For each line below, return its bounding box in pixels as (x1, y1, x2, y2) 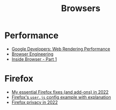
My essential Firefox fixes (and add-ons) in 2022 (11, 89, 109, 95)
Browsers (61, 3, 101, 14)
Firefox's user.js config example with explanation (11, 94, 111, 100)
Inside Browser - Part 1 (11, 56, 57, 62)
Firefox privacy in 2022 (11, 99, 58, 105)
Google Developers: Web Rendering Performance (11, 46, 111, 52)
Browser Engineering (11, 51, 54, 57)
